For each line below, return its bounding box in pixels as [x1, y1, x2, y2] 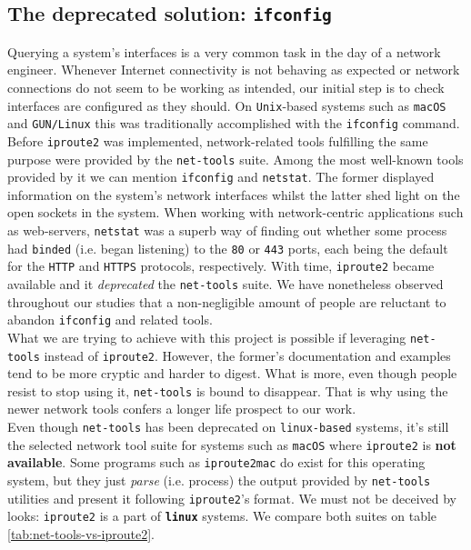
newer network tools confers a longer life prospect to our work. [7, 399, 356, 418]
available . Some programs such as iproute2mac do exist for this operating [7, 453, 426, 472]
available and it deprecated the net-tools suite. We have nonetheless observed [7, 275, 444, 293]
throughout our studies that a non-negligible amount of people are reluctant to [7, 292, 446, 311]
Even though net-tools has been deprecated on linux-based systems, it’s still [7, 417, 449, 436]
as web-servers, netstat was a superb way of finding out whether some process [7, 221, 447, 240]
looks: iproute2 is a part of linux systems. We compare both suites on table [7, 506, 437, 525]
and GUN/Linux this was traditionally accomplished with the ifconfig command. [7, 114, 460, 133]
